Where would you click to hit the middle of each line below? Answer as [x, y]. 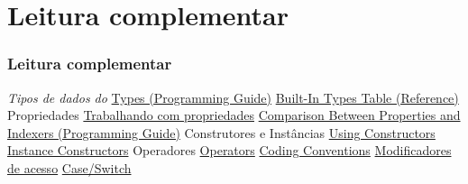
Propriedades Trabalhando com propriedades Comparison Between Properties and [234, 115]
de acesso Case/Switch [69, 167]
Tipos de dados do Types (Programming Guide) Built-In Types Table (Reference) [233, 97]
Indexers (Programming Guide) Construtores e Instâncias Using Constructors [221, 132]
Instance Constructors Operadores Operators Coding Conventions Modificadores [229, 150]
